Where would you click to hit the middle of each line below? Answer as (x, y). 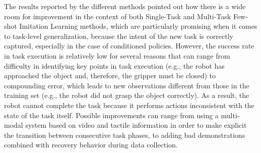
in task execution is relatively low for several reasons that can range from (117, 55)
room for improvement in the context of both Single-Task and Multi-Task (118, 16)
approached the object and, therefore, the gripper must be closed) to (110, 75)
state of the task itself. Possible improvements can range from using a (111, 115)
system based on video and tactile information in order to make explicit (136, 125)
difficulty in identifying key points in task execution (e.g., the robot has (114, 65)
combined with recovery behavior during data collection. (91, 145)
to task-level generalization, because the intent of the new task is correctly (119, 36)
